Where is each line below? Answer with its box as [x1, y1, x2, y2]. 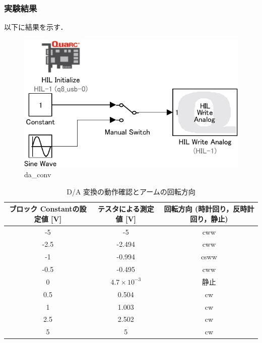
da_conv [24, 169, 51, 179]
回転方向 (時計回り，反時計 [164, 203, 254, 214]
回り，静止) [190, 213, 228, 224]
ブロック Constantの [9, 203, 80, 214]
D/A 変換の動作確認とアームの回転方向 [67, 186, 195, 196]
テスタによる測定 [98, 203, 154, 214]
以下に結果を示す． [4, 22, 68, 32]
